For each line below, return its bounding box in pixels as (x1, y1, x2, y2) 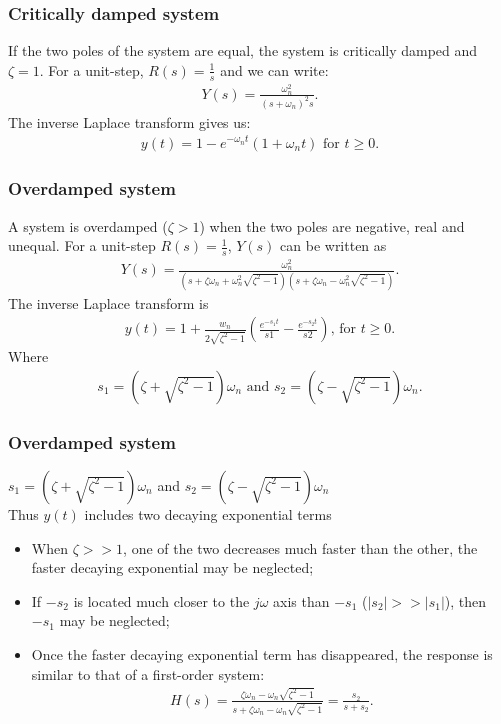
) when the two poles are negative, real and (199, 215, 465, 236)
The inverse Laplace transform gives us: (8, 111, 251, 132)
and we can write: (220, 59, 329, 80)
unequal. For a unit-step (8, 235, 156, 256)
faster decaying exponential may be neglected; (31, 557, 314, 578)
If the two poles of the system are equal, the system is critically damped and (8, 40, 478, 61)
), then (444, 590, 487, 611)
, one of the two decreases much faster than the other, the (123, 537, 478, 558)
